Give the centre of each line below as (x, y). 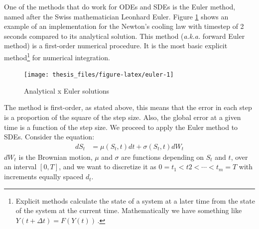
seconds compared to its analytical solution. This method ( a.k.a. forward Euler (125, 36)
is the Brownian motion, (56, 157)
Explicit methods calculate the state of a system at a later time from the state (135, 200)
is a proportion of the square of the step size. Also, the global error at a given (123, 117)
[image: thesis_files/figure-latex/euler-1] (99, 75)
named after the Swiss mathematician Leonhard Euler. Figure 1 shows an (116, 16)
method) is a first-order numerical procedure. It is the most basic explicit (116, 46)
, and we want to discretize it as (108, 167)
